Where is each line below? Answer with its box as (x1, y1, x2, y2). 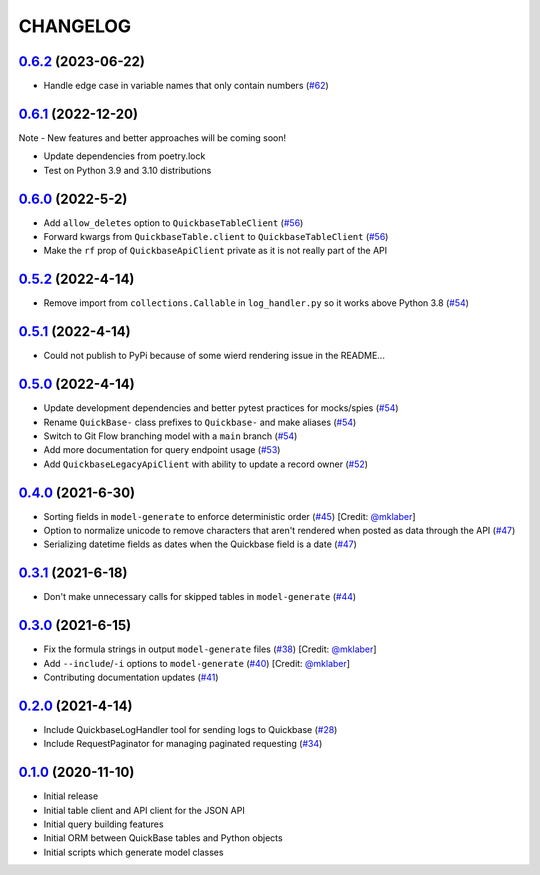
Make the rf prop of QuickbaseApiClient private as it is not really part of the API (43, 245, 388, 257)
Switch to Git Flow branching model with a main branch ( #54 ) (43, 430, 298, 442)
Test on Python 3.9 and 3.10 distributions (43, 164, 212, 176)
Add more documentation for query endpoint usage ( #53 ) (43, 444, 281, 456)
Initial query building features (43, 818, 164, 830)
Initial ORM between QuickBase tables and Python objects (43, 832, 284, 844)
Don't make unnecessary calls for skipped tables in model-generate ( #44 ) (43, 591, 357, 603)
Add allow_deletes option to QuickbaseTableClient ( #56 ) (43, 216, 304, 229)
